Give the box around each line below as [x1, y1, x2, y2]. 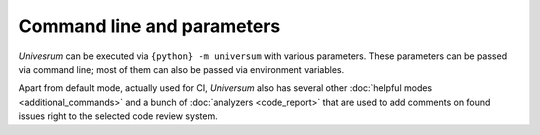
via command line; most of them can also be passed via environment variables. [18, 63, 345, 75]
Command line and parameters [18, 15, 281, 37]
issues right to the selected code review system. [18, 110, 219, 122]
